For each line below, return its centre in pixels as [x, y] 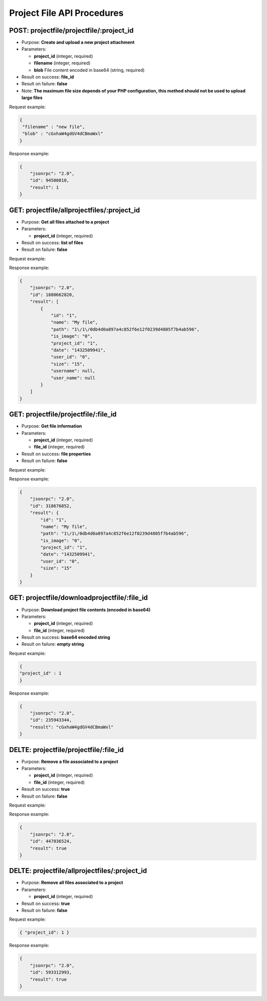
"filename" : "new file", [54, 127]
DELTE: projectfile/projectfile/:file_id [66, 750]
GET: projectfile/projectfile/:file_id [63, 414]
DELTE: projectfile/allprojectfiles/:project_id [78, 871]
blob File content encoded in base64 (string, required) [89, 70]
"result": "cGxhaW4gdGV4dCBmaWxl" [72, 727]
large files [32, 98]
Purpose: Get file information [52, 426]
